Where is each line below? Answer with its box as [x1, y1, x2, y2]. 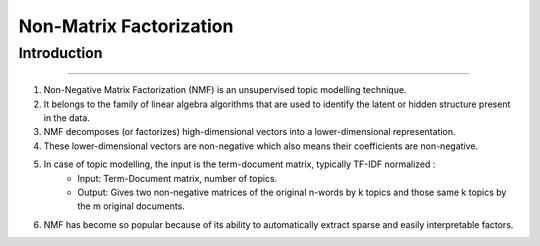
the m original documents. [77, 200, 185, 212]
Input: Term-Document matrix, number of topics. [77, 172, 278, 184]
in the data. [43, 111, 90, 124]
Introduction [18, 44, 103, 62]
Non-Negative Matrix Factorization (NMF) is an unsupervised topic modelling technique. [43, 84, 407, 96]
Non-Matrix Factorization [18, 15, 234, 37]
